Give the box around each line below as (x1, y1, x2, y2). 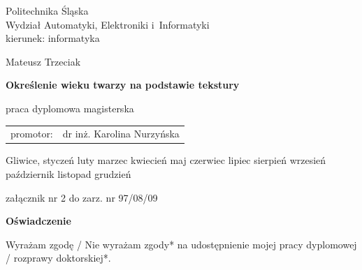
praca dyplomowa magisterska (6, 100, 134, 115)
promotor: (10, 126, 53, 141)
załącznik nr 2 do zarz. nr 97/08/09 (6, 190, 158, 204)
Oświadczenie (6, 213, 71, 228)
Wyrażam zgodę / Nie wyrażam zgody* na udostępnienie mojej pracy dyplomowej (6, 237, 357, 251)
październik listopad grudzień (6, 167, 131, 181)
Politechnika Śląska (6, 3, 89, 17)
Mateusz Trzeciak (6, 54, 81, 68)
